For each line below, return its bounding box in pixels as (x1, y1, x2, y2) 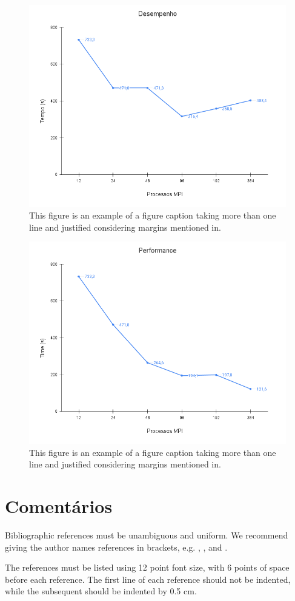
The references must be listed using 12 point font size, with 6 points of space (5, 561, 290, 574)
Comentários (5, 494, 113, 518)
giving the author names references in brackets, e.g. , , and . (5, 540, 228, 553)
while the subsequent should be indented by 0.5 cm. (5, 585, 197, 597)
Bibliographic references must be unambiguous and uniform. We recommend (5, 528, 288, 541)
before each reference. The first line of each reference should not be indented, (5, 572, 291, 585)
